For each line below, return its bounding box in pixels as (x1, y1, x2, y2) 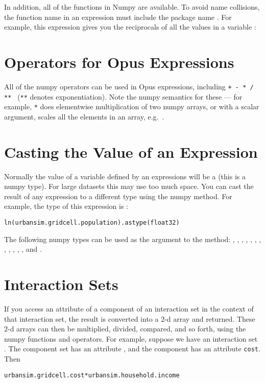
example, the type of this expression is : (4, 201, 128, 211)
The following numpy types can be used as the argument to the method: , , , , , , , (4, 233, 261, 244)
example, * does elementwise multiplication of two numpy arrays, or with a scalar (4, 101, 259, 112)
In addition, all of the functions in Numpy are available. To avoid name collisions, (4, 2, 260, 12)
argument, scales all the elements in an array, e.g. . (4, 111, 164, 122)
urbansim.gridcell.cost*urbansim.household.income (4, 371, 180, 379)
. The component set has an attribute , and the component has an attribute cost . (4, 343, 260, 354)
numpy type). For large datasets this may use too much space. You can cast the (4, 181, 254, 192)
